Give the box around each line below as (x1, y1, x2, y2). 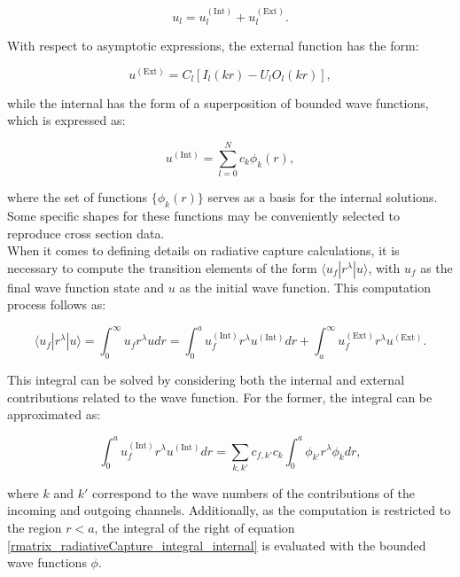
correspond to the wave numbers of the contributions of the (92, 483, 416, 502)
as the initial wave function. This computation (179, 277, 432, 296)
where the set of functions (7, 188, 148, 207)
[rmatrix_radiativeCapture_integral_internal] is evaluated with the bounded (7, 535, 426, 554)
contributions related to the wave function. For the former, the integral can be (7, 387, 433, 406)
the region (7, 519, 62, 537)
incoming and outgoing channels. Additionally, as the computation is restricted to (7, 501, 451, 519)
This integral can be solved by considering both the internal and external (7, 370, 405, 389)
